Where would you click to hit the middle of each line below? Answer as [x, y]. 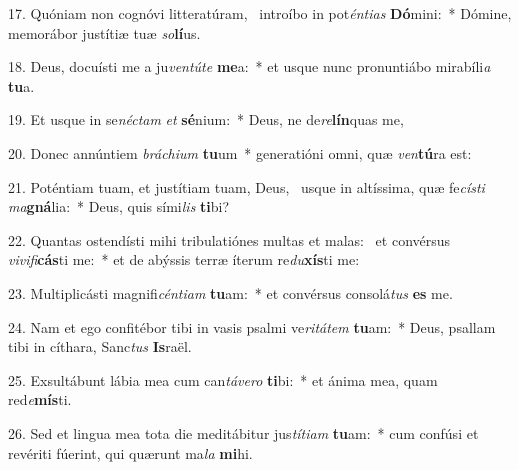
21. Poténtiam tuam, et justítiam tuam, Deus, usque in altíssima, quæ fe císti [246, 186]
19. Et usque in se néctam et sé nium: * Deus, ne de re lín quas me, [206, 119]
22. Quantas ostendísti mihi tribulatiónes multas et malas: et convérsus [229, 239]
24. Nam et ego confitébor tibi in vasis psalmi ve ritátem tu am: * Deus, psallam [252, 326]
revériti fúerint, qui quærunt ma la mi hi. [130, 452]
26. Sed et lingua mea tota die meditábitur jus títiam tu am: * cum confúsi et [243, 432]
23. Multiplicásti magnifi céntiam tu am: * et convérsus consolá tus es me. [230, 292]
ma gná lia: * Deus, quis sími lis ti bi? [119, 206]
